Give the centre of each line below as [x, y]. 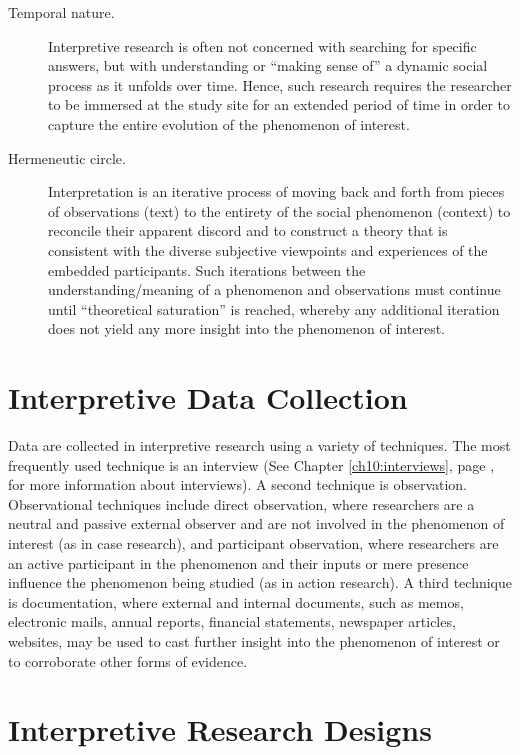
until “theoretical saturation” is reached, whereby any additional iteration [274, 308]
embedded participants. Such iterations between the [207, 269]
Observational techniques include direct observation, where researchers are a [241, 503]
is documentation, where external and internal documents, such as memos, [236, 601]
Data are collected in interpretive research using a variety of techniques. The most [259, 445]
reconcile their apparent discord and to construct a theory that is [248, 230]
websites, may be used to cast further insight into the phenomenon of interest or [254, 640]
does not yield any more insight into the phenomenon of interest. [246, 328]
